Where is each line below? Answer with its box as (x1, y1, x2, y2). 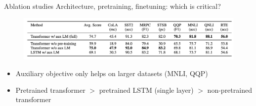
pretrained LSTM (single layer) (99, 84, 194, 95)
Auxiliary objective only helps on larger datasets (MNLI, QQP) (15, 68, 208, 79)
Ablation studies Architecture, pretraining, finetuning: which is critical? (4, 1, 221, 11)
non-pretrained (207, 84, 252, 95)
